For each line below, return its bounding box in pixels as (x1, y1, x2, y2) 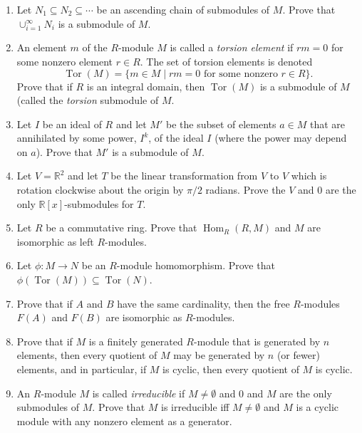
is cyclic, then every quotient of (162, 362, 299, 377)
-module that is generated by (194, 333, 321, 348)
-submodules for (64, 196, 134, 211)
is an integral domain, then (86, 78, 205, 93)
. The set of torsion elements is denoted (140, 53, 313, 68)
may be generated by (173, 348, 265, 362)
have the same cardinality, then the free (117, 296, 290, 311)
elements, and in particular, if (16, 362, 147, 377)
